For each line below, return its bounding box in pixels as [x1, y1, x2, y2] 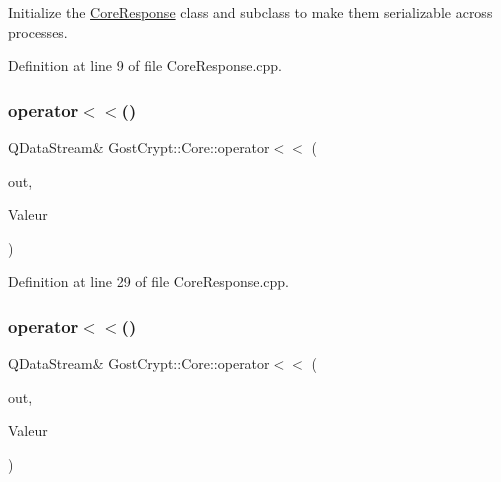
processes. [8, 21, 68, 42]
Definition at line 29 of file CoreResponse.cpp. [8, 271, 289, 292]
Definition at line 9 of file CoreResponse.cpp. [8, 55, 282, 76]
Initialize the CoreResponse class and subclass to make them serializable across [8, 2, 493, 22]
